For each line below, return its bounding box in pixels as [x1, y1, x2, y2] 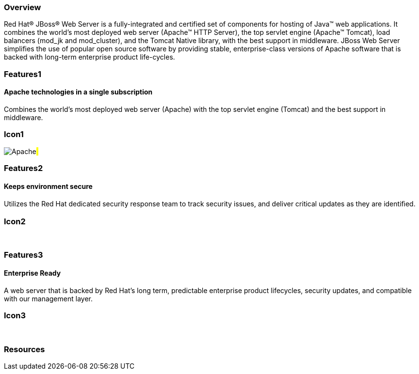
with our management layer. [4, 294, 93, 303]
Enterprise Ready [4, 269, 61, 278]
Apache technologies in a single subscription [4, 88, 153, 96]
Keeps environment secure [4, 182, 93, 190]
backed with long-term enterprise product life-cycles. [4, 53, 175, 62]
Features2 [4, 163, 43, 173]
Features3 [4, 250, 43, 260]
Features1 [4, 69, 41, 79]
